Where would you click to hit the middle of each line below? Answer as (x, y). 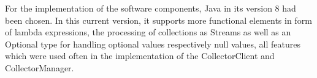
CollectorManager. (40, 67)
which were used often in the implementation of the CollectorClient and (140, 56)
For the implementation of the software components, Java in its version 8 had (151, 8)
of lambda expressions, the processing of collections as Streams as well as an (148, 32)
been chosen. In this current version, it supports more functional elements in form (158, 20)
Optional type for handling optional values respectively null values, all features (153, 44)
